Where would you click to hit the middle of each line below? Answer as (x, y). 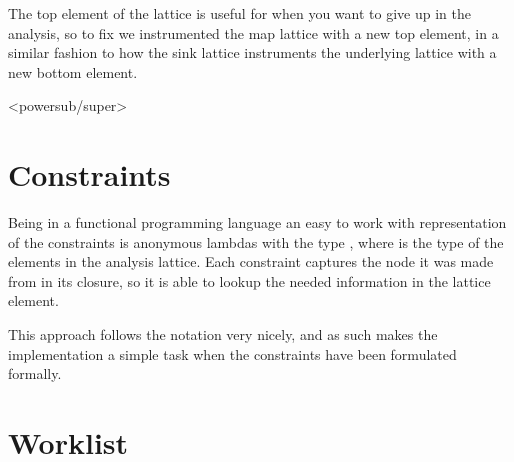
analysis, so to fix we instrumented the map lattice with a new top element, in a (253, 32)
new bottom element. (73, 71)
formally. (35, 373)
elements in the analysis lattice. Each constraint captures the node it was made (251, 261)
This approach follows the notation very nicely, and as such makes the (223, 334)
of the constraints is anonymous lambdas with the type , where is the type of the (256, 241)
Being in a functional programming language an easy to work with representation (257, 222)
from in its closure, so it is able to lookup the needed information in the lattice (249, 280)
